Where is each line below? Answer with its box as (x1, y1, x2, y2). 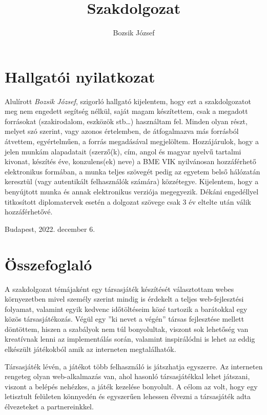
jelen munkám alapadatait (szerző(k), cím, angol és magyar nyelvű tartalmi (5, 146, 241, 156)
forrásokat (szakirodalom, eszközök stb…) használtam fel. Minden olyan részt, (5, 115, 248, 126)
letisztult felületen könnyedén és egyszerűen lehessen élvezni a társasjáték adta (5, 391, 251, 402)
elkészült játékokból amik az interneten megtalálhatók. (5, 344, 176, 354)
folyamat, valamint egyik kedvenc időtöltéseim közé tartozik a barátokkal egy (5, 303, 248, 314)
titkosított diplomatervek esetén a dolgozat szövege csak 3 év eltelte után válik (5, 196, 251, 207)
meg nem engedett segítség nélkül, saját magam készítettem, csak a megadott (5, 106, 248, 116)
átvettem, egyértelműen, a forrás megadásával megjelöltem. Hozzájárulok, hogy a (5, 136, 259, 147)
